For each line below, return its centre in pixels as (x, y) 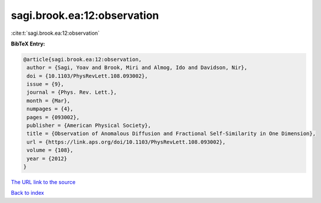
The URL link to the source (43, 182)
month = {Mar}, (49, 101)
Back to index (27, 193)
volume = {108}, (50, 150)
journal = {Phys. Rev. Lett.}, (72, 92)
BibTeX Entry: (28, 44)
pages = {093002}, (53, 117)
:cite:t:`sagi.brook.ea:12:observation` (55, 33)
